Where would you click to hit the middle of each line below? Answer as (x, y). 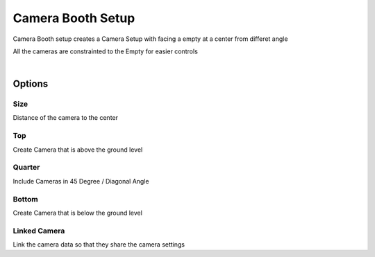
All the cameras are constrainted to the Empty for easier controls (105, 51)
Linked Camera (39, 231)
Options (31, 84)
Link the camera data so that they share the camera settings (99, 245)
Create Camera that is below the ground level (77, 213)
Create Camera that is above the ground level (78, 150)
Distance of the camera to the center (65, 118)
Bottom (25, 199)
